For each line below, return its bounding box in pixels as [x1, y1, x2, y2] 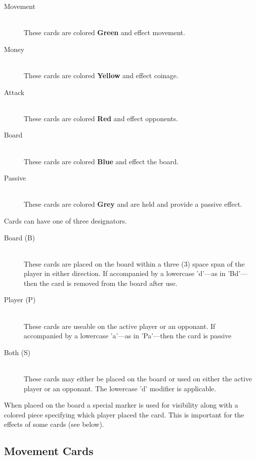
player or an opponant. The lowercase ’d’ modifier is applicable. [24, 383, 216, 393]
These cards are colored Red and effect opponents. [24, 113, 178, 123]
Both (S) [4, 347, 31, 357]
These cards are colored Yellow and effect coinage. [24, 70, 178, 80]
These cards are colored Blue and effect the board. [24, 156, 179, 166]
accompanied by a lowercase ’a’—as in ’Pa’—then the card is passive [24, 330, 232, 341]
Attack [4, 87, 25, 97]
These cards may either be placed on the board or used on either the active [24, 373, 252, 384]
